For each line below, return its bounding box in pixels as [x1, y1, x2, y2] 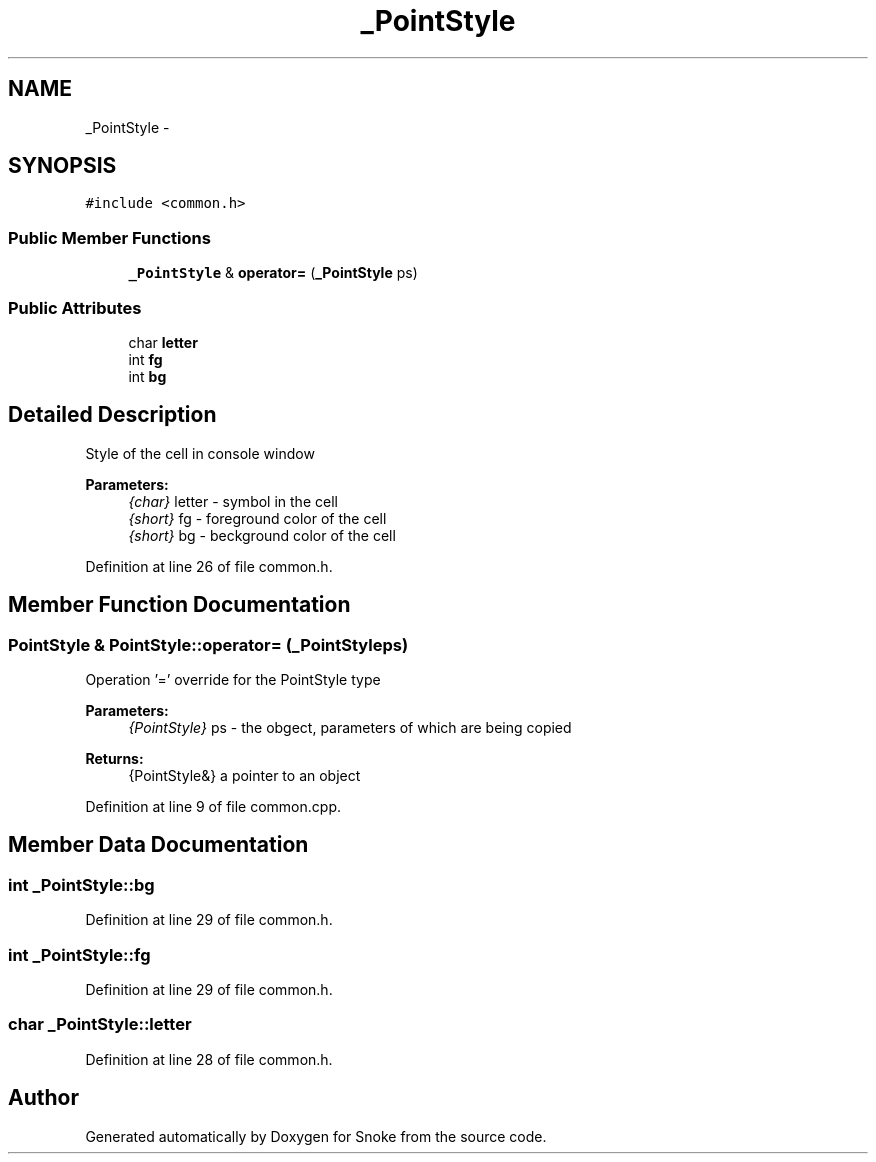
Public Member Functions [8, 227, 211, 248]
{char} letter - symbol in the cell [128, 492, 338, 510]
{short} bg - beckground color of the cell [128, 526, 396, 544]
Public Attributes [8, 297, 142, 318]
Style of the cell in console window [85, 444, 315, 462]
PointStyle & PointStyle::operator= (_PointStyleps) [8, 634, 409, 655]
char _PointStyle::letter [8, 1014, 192, 1035]
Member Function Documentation [8, 592, 351, 618]
